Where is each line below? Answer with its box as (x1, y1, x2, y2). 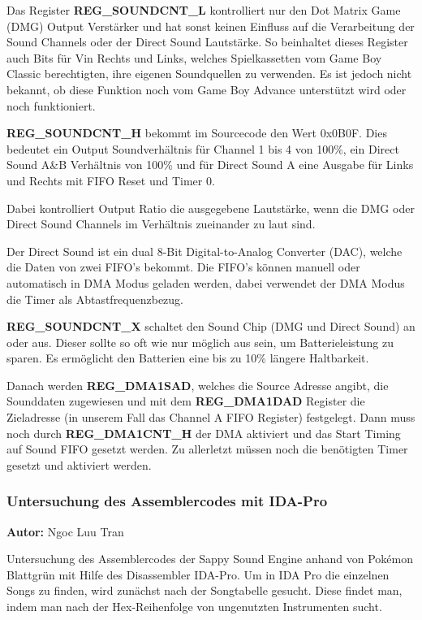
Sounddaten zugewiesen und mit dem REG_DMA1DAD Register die (6, 392, 365, 410)
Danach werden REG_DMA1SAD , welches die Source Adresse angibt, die (6, 376, 389, 393)
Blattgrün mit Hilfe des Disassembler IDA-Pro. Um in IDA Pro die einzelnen (6, 566, 390, 583)
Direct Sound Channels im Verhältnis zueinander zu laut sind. (6, 215, 316, 232)
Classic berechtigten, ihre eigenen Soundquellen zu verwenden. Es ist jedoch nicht (6, 65, 412, 82)
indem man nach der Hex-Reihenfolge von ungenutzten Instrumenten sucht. (6, 598, 382, 615)
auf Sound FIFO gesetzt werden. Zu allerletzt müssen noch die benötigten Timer (6, 440, 408, 457)
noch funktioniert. (6, 97, 96, 114)
